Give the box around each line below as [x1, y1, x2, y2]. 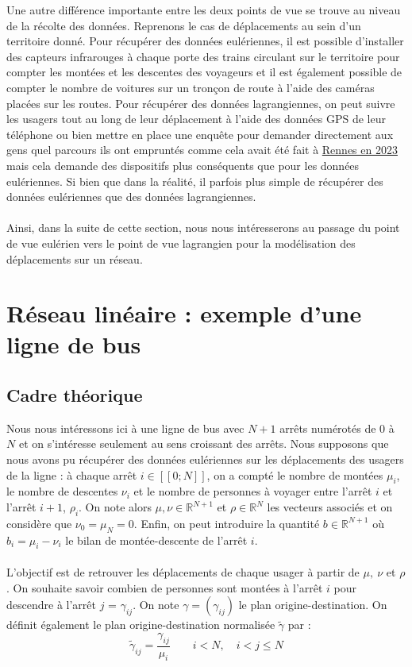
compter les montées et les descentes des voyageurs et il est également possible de [6, 64, 402, 80]
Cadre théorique [6, 383, 143, 407]
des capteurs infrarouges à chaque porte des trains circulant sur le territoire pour [6, 48, 400, 64]
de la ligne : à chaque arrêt [6, 466, 137, 483]
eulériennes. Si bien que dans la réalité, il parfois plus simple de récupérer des [6, 172, 383, 189]
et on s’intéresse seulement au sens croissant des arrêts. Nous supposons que [18, 435, 389, 452]
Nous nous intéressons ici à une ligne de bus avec [6, 419, 245, 436]
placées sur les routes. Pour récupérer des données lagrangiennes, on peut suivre [6, 94, 395, 111]
